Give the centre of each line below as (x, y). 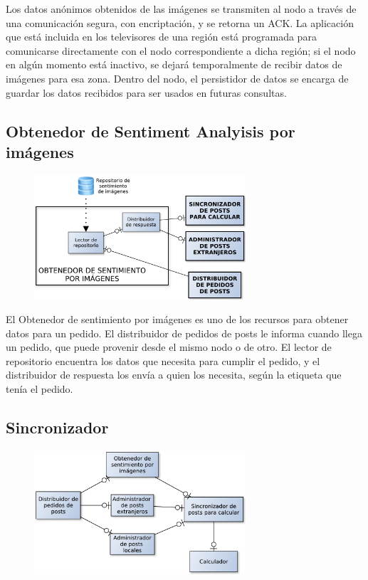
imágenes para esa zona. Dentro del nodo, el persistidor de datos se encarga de (177, 78)
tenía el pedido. (40, 389)
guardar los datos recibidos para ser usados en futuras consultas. (146, 92)
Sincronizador (57, 427)
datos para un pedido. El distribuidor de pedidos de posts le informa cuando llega (184, 333)
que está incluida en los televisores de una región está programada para (161, 37)
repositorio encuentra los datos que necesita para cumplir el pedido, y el (163, 360)
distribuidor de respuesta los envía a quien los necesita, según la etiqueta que (174, 375)
